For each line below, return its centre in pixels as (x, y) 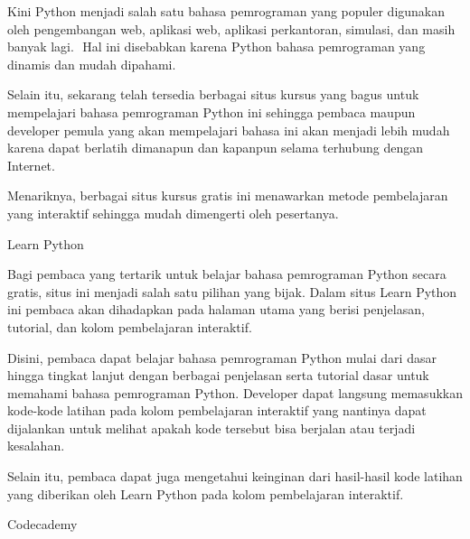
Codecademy (42, 524)
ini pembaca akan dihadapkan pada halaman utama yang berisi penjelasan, (216, 309)
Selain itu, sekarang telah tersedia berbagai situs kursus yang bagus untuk (213, 94)
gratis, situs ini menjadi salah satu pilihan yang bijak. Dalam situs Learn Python (232, 291)
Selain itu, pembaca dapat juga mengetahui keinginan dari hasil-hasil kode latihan (235, 476)
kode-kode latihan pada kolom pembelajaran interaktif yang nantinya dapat (217, 410)
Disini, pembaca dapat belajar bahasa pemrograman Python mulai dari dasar (222, 357)
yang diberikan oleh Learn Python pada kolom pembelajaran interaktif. (206, 493)
